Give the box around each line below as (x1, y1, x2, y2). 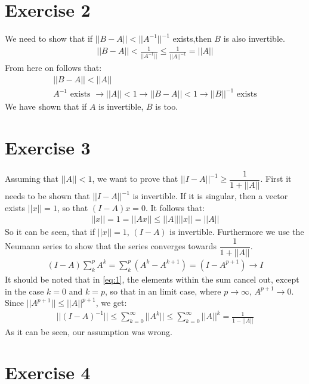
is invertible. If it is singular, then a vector (132, 190, 288, 202)
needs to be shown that (5, 190, 90, 202)
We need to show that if (5, 32, 93, 45)
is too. (155, 100, 178, 113)
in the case (5, 284, 44, 297)
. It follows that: (145, 201, 205, 213)
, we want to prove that (92, 172, 178, 185)
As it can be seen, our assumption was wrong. (5, 325, 172, 337)
